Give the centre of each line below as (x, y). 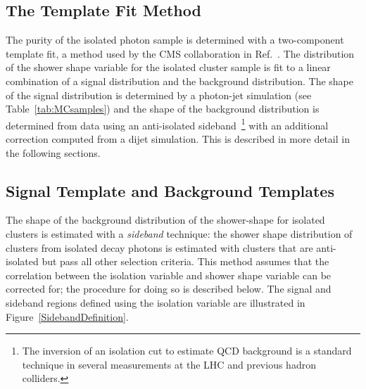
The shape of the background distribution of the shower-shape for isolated (165, 220)
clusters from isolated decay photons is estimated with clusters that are (159, 247)
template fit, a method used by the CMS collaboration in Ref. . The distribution (180, 53)
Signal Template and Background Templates (170, 190)
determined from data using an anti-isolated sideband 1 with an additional (167, 124)
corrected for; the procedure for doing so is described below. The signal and (169, 289)
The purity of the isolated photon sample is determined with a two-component (175, 40)
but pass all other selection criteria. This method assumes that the (185, 261)
